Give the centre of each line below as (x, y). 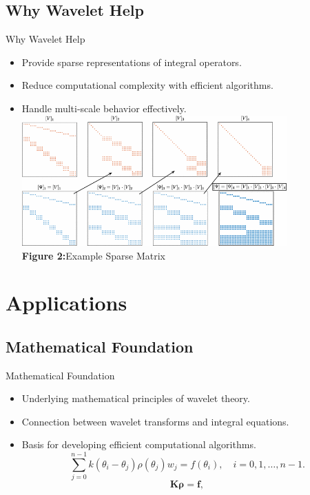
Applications (66, 303)
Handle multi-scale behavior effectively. (104, 108)
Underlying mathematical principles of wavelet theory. (136, 398)
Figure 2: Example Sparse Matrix (93, 255)
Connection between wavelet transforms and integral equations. (155, 421)
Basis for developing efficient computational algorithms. (139, 444)
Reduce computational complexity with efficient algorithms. (147, 85)
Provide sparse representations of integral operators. (132, 62)
